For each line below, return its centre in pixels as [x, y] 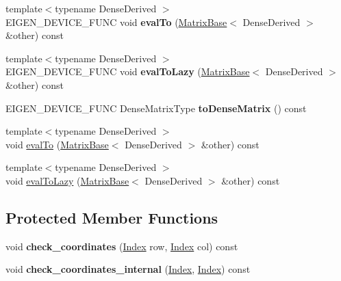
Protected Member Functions [112, 217]
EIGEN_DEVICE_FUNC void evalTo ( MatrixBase [116, 22]
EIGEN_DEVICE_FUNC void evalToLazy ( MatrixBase [128, 71]
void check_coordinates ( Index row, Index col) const [122, 246]
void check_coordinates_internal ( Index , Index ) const [128, 269]
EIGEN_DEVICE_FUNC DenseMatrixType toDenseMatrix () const [156, 108]
